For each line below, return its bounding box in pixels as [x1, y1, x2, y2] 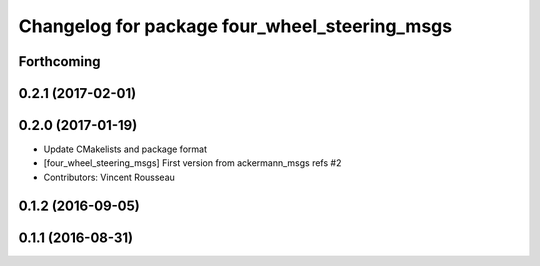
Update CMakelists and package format [43, 143, 207, 155]
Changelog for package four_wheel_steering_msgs [18, 15, 453, 37]
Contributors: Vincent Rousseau [43, 171, 175, 183]
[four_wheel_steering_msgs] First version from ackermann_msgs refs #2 [43, 157, 342, 169]
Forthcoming [18, 53, 101, 70]
